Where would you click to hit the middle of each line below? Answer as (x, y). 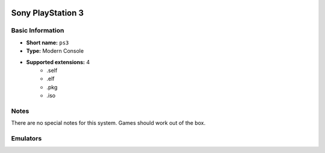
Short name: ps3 (48, 43)
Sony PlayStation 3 (48, 13)
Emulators (26, 139)
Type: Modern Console (55, 51)
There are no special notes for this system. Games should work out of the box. (108, 123)
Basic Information (38, 31)
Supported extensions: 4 (58, 62)
